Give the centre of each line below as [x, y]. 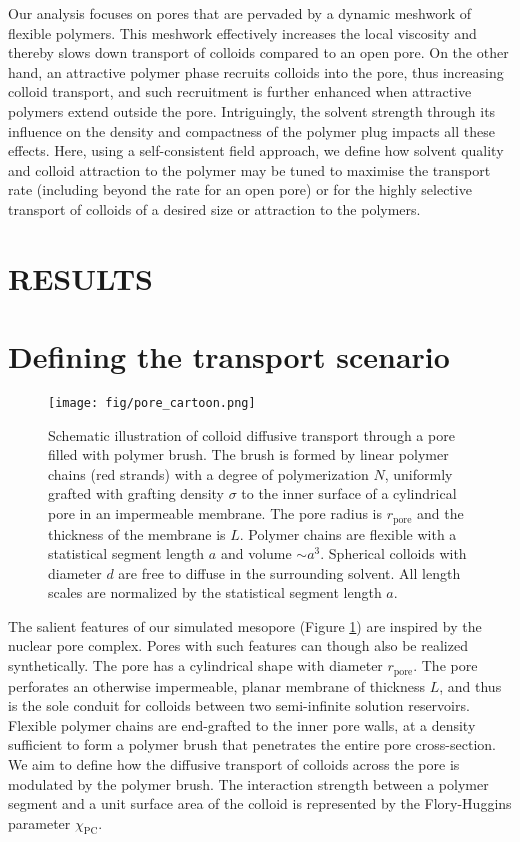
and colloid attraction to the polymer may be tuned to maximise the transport [249, 169]
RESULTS [80, 277]
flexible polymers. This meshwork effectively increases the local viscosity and [242, 32]
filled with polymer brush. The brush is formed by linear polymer [248, 454]
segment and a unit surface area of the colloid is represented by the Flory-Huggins [260, 803]
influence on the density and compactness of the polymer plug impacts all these [251, 130]
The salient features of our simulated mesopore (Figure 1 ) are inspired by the [245, 625]
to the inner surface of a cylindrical [349, 493]
